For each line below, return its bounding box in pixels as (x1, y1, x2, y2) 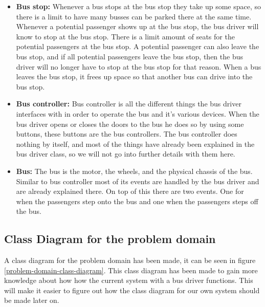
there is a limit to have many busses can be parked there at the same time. (16, 11, 252, 21)
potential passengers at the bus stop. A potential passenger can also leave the (16, 41, 259, 52)
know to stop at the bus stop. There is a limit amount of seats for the (16, 31, 235, 41)
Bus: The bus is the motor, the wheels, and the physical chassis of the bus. (16, 165, 253, 176)
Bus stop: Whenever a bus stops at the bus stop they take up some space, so (16, 1, 261, 11)
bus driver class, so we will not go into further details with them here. (16, 148, 235, 159)
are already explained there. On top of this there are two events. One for (16, 186, 244, 196)
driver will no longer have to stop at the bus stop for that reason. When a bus (16, 61, 261, 72)
